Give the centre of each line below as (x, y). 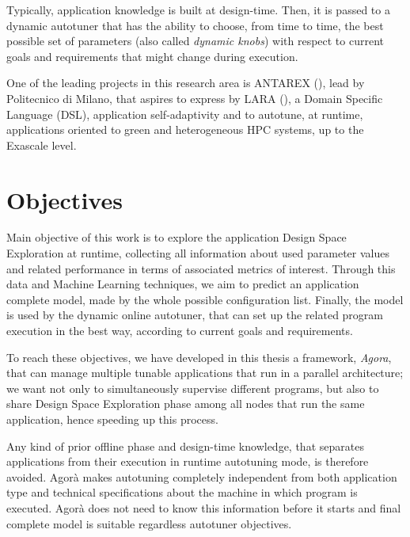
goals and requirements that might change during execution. (152, 56)
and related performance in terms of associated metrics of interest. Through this (201, 268)
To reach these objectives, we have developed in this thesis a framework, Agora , (199, 357)
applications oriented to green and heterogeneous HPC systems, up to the (185, 129)
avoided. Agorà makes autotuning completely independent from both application (202, 476)
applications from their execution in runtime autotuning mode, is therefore (188, 461)
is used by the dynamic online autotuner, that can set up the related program (195, 315)
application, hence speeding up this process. (112, 419)
